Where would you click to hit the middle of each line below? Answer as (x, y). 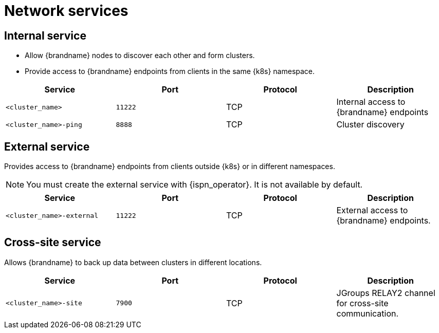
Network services (66, 11)
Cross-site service (53, 243)
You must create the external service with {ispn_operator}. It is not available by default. (195, 185)
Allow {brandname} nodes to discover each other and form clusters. (140, 55)
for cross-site (362, 303)
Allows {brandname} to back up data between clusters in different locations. (133, 262)
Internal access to (371, 102)
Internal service (45, 35)
